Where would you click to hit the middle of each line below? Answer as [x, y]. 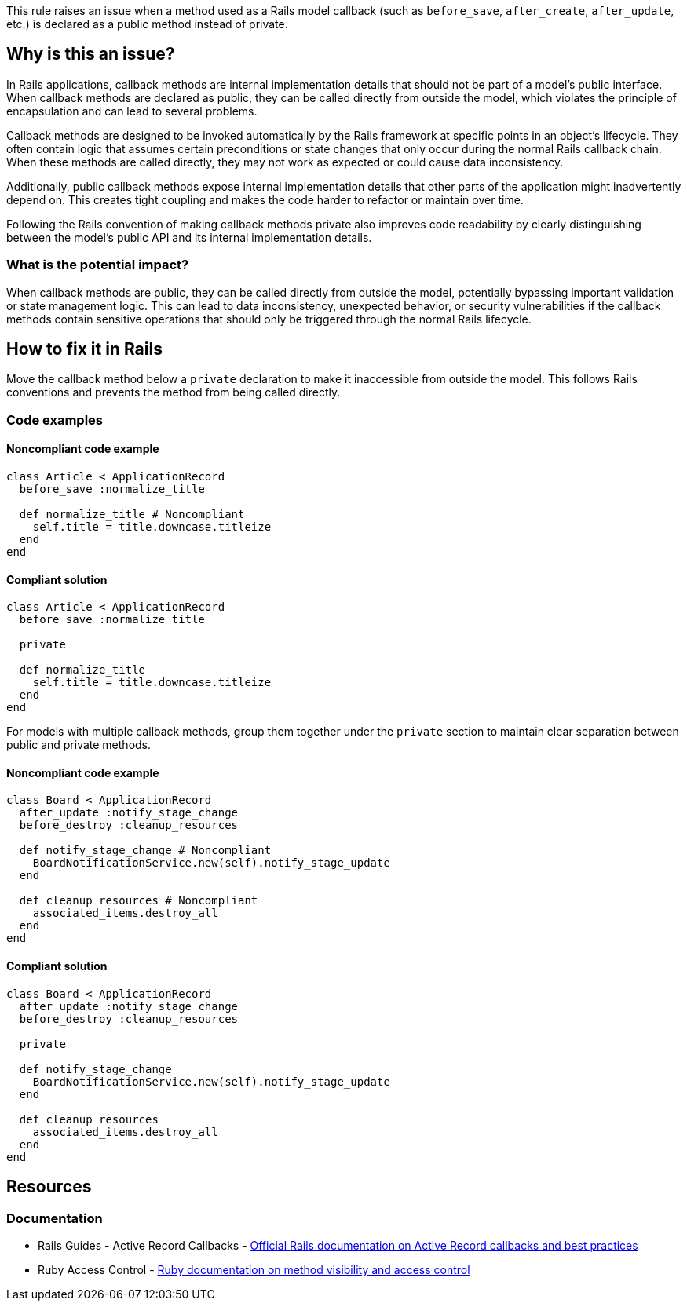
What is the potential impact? [98, 265]
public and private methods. [79, 745]
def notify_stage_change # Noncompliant [145, 851]
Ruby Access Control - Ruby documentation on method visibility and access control [254, 1269]
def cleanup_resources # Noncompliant [139, 901]
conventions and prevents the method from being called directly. [174, 392]
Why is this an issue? [91, 54]
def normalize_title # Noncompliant [132, 515]
